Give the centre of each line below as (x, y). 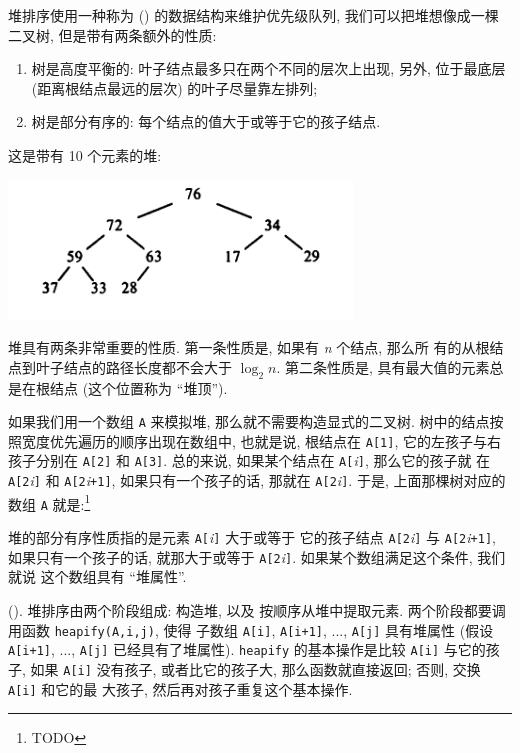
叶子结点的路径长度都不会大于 (133, 366)
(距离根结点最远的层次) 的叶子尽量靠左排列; (174, 87)
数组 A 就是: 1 (49, 502)
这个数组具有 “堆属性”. (113, 576)
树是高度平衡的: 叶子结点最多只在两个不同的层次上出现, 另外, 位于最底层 (268, 68)
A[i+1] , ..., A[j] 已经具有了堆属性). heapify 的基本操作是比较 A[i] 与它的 (247, 649)
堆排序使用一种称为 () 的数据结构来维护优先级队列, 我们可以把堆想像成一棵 (253, 15)
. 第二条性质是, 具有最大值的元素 (383, 366)
